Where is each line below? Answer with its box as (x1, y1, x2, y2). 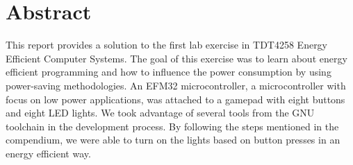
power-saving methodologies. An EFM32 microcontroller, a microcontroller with (6, 78, 346, 92)
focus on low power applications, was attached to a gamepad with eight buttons (6, 92, 345, 106)
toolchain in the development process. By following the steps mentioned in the (6, 119, 339, 133)
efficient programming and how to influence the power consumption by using (6, 64, 331, 79)
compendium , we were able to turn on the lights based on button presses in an (6, 132, 340, 147)
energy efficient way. (6, 146, 91, 160)
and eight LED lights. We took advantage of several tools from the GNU (6, 105, 315, 120)
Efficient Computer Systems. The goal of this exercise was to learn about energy (6, 51, 347, 65)
